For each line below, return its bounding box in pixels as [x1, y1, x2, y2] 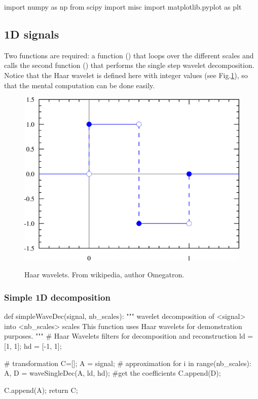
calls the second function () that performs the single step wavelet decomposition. [4, 60, 254, 70]
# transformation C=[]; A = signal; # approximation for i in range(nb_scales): [4, 357, 251, 368]
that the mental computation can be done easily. [4, 80, 155, 90]
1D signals [4, 26, 59, 42]
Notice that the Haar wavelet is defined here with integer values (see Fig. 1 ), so [4, 69, 248, 80]
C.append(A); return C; [4, 384, 78, 395]
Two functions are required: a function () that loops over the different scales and [4, 50, 254, 60]
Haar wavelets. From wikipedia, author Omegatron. [24, 269, 185, 280]
